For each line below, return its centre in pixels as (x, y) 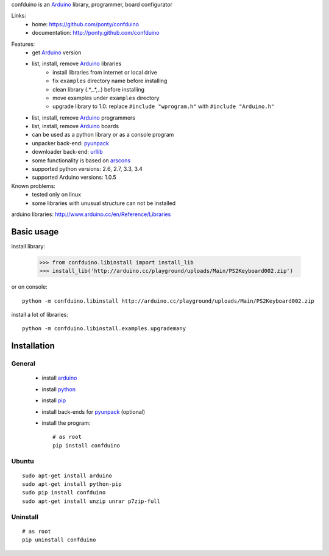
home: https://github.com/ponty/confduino (86, 24)
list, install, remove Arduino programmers (83, 117)
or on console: (30, 287)
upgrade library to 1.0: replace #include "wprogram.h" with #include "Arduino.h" (164, 106)
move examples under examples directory (106, 98)
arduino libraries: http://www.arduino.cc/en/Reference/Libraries (91, 214)
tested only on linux (57, 195)
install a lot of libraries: (40, 315)
